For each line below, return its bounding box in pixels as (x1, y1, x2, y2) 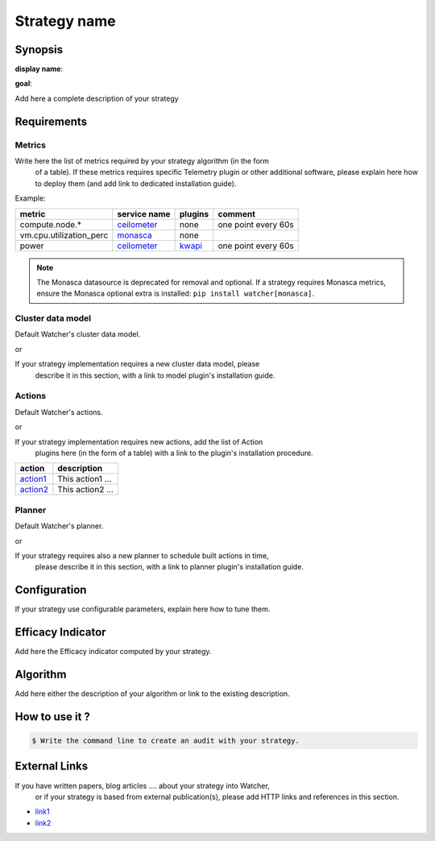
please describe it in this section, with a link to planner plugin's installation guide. (35, 562, 304, 572)
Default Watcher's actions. (14, 407, 104, 416)
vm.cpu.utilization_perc (19, 230, 109, 241)
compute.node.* (19, 218, 82, 230)
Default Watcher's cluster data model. (14, 329, 141, 339)
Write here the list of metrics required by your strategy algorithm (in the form (14, 156, 270, 165)
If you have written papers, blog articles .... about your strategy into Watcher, (14, 781, 270, 790)
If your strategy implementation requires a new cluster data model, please (14, 359, 260, 369)
